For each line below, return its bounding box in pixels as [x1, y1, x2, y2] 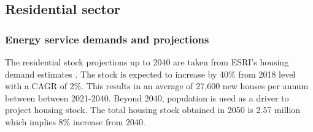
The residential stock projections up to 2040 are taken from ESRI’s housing [5, 56, 289, 68]
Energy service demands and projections [5, 31, 209, 46]
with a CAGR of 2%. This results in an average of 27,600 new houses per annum [5, 79, 309, 92]
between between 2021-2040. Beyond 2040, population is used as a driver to [5, 91, 289, 104]
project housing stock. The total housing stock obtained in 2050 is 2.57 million [5, 103, 301, 116]
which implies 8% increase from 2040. [5, 115, 145, 128]
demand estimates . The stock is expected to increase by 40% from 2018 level [5, 67, 296, 80]
